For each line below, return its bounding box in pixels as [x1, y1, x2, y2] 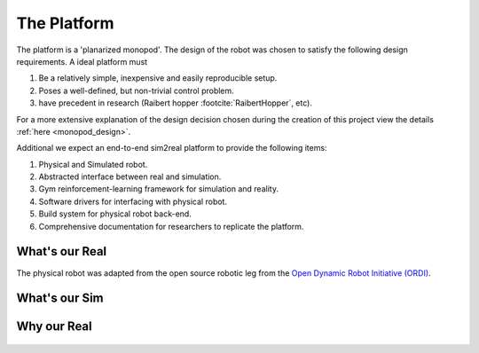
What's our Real [16, 244, 107, 259]
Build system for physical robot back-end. [38, 208, 192, 219]
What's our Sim [16, 291, 104, 306]
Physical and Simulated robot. [38, 159, 148, 169]
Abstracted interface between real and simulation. [38, 171, 222, 182]
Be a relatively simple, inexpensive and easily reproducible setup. [38, 73, 278, 83]
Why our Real [16, 319, 92, 334]
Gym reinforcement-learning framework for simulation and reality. [38, 184, 279, 194]
